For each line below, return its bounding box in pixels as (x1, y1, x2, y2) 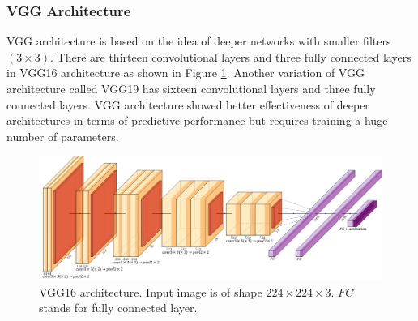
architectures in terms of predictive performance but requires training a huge (6, 112, 388, 129)
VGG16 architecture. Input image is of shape (39, 283, 262, 300)
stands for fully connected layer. (39, 299, 198, 316)
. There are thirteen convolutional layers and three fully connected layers (50, 48, 412, 65)
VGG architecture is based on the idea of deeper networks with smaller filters (6, 32, 391, 49)
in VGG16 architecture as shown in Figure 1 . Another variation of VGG (6, 64, 365, 81)
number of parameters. (6, 127, 119, 144)
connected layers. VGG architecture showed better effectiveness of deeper (6, 96, 369, 113)
